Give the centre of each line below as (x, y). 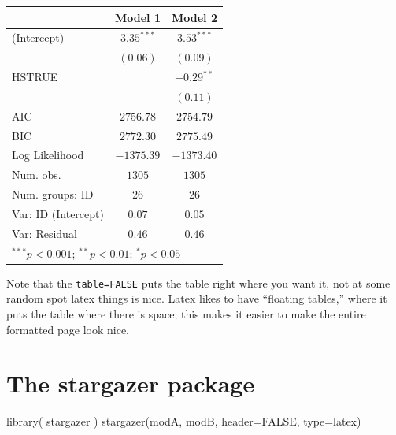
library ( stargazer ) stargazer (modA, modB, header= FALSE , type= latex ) (184, 421)
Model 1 (137, 17)
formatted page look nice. (68, 329)
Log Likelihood (48, 155)
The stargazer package (131, 383)
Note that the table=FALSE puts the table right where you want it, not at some (198, 283)
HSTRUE (35, 77)
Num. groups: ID (53, 194)
